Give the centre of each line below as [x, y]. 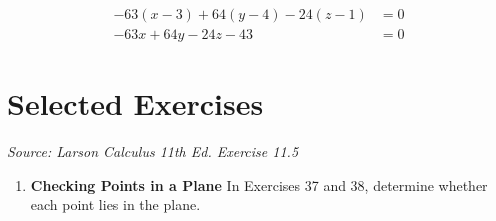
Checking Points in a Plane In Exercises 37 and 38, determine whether [259, 184]
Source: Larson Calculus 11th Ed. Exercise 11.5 [153, 151]
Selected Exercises [135, 103]
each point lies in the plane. [115, 204]
